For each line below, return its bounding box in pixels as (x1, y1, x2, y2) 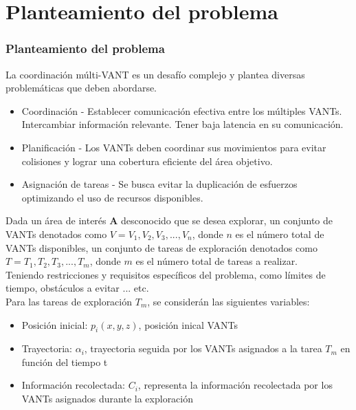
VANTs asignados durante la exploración (21, 391, 194, 406)
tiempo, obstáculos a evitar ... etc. (5, 281, 149, 295)
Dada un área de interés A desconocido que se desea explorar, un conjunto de (5, 213, 333, 228)
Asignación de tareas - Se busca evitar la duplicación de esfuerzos (21, 177, 298, 191)
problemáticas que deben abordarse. (5, 80, 157, 95)
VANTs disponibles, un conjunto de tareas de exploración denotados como (5, 240, 318, 255)
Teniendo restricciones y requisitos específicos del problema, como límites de (5, 267, 326, 281)
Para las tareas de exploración (5, 294, 133, 308)
